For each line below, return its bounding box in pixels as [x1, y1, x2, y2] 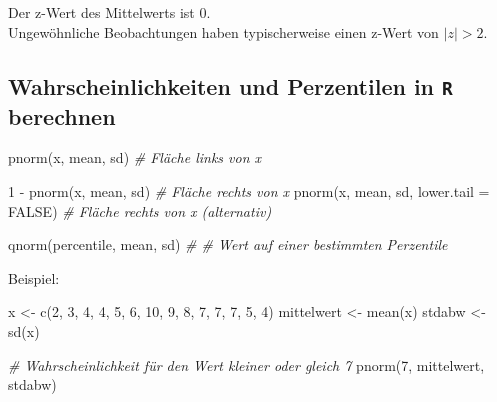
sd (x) [8, 320, 40, 341]
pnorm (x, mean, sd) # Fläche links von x [8, 147, 262, 168]
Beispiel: [8, 267, 60, 288]
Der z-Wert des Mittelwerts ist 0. [8, 2, 211, 22]
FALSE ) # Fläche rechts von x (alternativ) [8, 200, 272, 221]
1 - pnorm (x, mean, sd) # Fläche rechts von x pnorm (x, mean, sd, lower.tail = [8, 180, 490, 201]
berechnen [8, 100, 116, 131]
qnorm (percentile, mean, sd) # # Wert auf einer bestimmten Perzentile [8, 234, 448, 255]
